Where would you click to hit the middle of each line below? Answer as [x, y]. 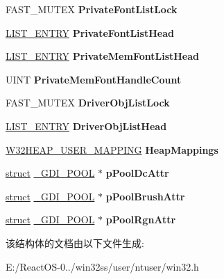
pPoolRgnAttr [141, 220]
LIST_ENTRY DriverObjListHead [86, 126]
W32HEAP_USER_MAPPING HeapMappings [112, 149]
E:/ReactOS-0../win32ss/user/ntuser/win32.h [102, 266]
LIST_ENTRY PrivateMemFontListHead [103, 56]
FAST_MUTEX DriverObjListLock [88, 103]
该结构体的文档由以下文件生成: [75, 242]
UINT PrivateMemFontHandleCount [94, 79]
